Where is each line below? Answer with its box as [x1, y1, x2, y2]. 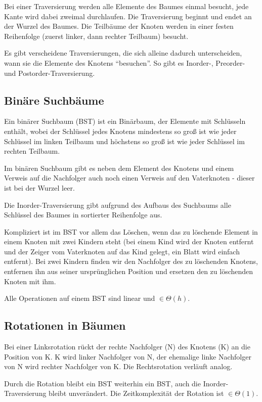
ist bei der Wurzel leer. [4, 182, 75, 193]
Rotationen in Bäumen [4, 318, 126, 333]
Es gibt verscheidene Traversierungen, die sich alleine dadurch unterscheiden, [4, 48, 242, 58]
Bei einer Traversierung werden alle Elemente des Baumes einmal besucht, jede [4, 1, 249, 11]
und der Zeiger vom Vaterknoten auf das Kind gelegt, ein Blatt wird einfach [4, 246, 240, 256]
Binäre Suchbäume [4, 92, 104, 108]
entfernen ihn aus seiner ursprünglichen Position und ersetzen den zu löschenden [4, 266, 253, 277]
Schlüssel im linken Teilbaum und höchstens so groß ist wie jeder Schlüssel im [4, 136, 245, 146]
